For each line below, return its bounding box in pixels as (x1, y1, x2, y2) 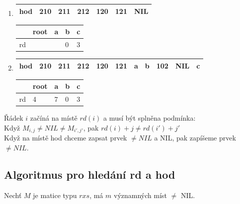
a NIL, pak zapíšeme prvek (154, 133, 236, 143)
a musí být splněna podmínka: (103, 113, 196, 123)
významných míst (114, 190, 167, 200)
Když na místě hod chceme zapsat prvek (4, 133, 127, 143)
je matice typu (33, 190, 77, 200)
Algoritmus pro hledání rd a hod (4, 166, 175, 182)
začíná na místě (30, 113, 78, 123)
